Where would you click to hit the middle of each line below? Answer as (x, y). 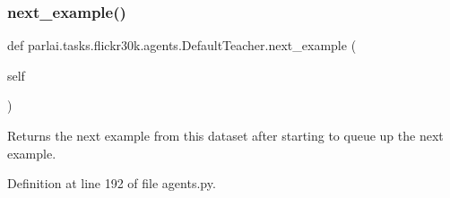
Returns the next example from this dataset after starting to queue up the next (225, 135)
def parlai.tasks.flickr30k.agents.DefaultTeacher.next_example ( (182, 45)
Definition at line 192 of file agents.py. (112, 183)
